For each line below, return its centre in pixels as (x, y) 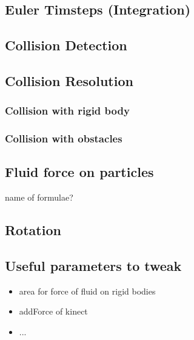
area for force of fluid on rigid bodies (87, 291)
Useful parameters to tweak (93, 265)
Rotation (33, 230)
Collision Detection (66, 45)
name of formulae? (39, 197)
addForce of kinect (53, 311)
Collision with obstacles (64, 138)
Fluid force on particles (79, 172)
